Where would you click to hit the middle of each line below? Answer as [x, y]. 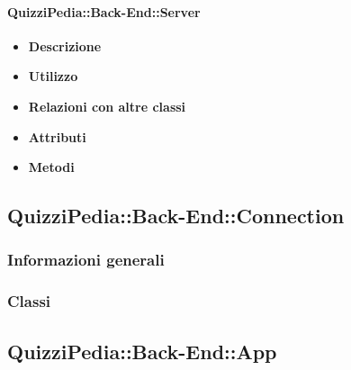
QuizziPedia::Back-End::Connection [176, 216]
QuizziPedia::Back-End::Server [104, 11]
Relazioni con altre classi [107, 106]
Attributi [57, 136]
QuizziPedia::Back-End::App [142, 351]
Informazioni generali [86, 260]
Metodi [51, 167]
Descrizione [65, 45]
